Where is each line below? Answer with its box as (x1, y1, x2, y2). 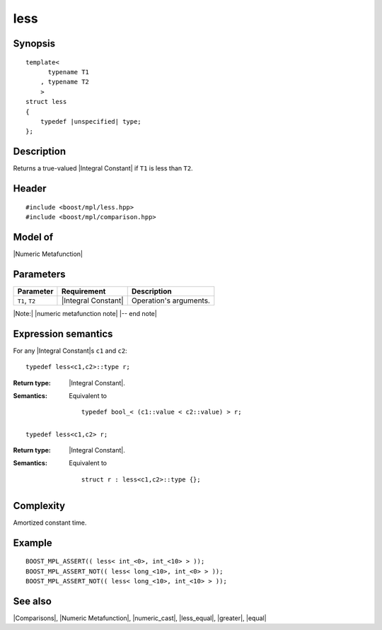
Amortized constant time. (13, 518, 87, 527)
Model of (13, 231, 54, 243)
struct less (25, 98, 67, 106)
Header (13, 182, 47, 194)
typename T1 (47, 68, 90, 76)
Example (13, 537, 52, 549)
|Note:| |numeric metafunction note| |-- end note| (13, 309, 157, 317)
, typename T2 (40, 78, 90, 86)
